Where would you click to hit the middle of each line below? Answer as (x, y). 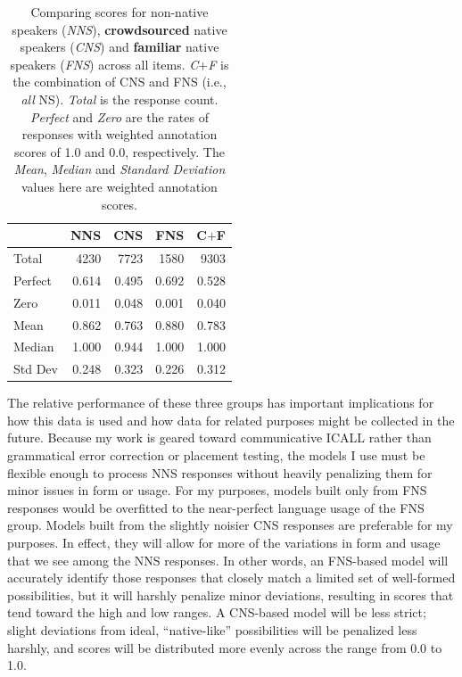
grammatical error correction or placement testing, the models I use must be (216, 455)
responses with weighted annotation (120, 134)
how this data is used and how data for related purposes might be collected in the (231, 420)
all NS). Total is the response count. (120, 99)
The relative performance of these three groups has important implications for (221, 403)
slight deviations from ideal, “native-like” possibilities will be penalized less (212, 630)
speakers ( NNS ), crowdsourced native (120, 29)
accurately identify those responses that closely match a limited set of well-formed (231, 578)
